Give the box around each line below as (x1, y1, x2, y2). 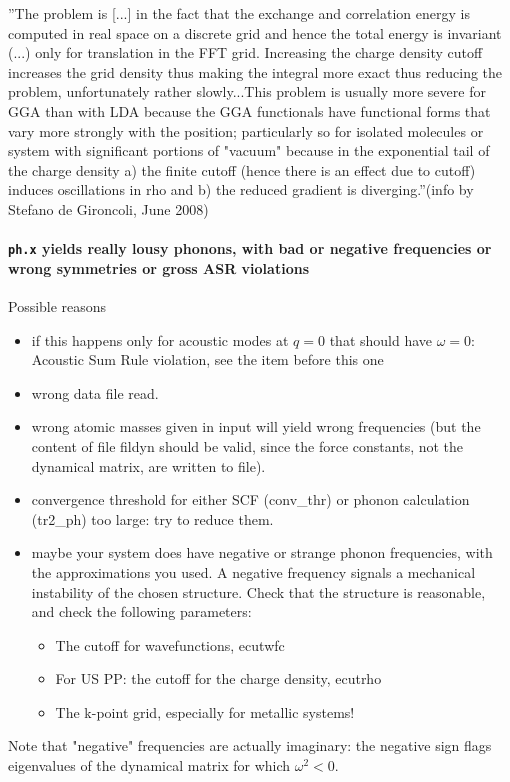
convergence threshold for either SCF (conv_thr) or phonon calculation (31, 489, 470, 510)
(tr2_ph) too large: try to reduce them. (31, 508, 274, 529)
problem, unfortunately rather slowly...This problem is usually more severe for (8, 81, 486, 102)
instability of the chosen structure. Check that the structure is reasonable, (31, 581, 486, 602)
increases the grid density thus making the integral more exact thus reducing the (8, 61, 503, 82)
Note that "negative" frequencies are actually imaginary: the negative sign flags (8, 735, 492, 756)
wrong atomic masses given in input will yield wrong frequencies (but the (31, 416, 481, 437)
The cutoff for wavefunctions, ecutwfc (55, 634, 285, 655)
